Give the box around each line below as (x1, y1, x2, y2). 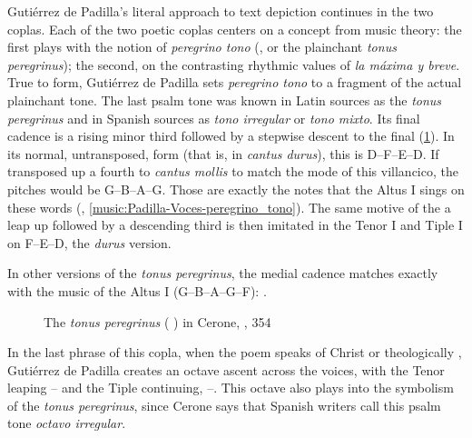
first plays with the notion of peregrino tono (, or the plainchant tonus (7, 37, 397, 56)
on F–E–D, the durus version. (7, 233, 172, 252)
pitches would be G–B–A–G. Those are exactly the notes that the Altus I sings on (7, 179, 465, 198)
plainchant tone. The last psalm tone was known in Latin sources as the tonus (7, 90, 442, 109)
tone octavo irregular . (7, 413, 126, 433)
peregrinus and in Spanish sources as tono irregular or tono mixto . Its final (7, 108, 420, 127)
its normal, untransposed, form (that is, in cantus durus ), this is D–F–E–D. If (7, 144, 439, 163)
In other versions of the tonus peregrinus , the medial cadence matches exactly (7, 264, 438, 283)
